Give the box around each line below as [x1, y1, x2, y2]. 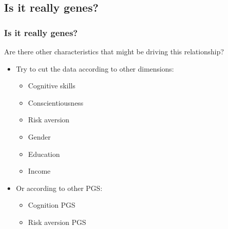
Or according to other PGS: [16, 182, 102, 193]
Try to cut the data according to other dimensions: [16, 63, 174, 74]
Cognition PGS [28, 200, 75, 210]
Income [28, 166, 51, 176]
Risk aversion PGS [28, 216, 86, 227]
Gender [28, 131, 51, 142]
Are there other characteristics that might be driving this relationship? [4, 46, 224, 56]
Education [28, 148, 60, 159]
